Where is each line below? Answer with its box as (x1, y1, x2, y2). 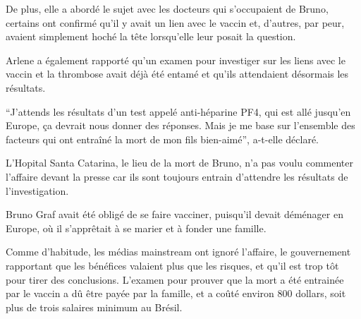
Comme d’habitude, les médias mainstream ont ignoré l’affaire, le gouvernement (6, 244, 351, 259)
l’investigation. (6, 183, 69, 198)
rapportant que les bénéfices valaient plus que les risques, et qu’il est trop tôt (6, 258, 339, 272)
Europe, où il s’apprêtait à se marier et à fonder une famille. (6, 220, 267, 235)
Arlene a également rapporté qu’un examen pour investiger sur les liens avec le (6, 52, 345, 67)
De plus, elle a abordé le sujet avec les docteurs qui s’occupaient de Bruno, (6, 1, 329, 16)
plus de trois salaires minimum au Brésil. (6, 299, 183, 314)
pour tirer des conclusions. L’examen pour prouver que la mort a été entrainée (6, 272, 344, 287)
